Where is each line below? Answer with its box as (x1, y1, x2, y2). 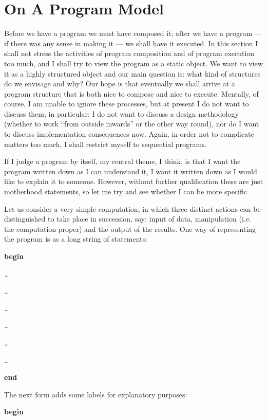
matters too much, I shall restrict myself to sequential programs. (4, 138, 207, 149)
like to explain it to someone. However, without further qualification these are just (4, 176, 263, 187)
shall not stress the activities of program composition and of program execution (4, 48, 255, 59)
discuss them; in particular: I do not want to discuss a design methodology (4, 108, 239, 119)
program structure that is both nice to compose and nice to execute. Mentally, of (4, 88, 259, 99)
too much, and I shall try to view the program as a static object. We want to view (4, 58, 263, 68)
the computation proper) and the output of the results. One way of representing (4, 223, 256, 234)
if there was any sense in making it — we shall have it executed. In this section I (4, 38, 258, 48)
